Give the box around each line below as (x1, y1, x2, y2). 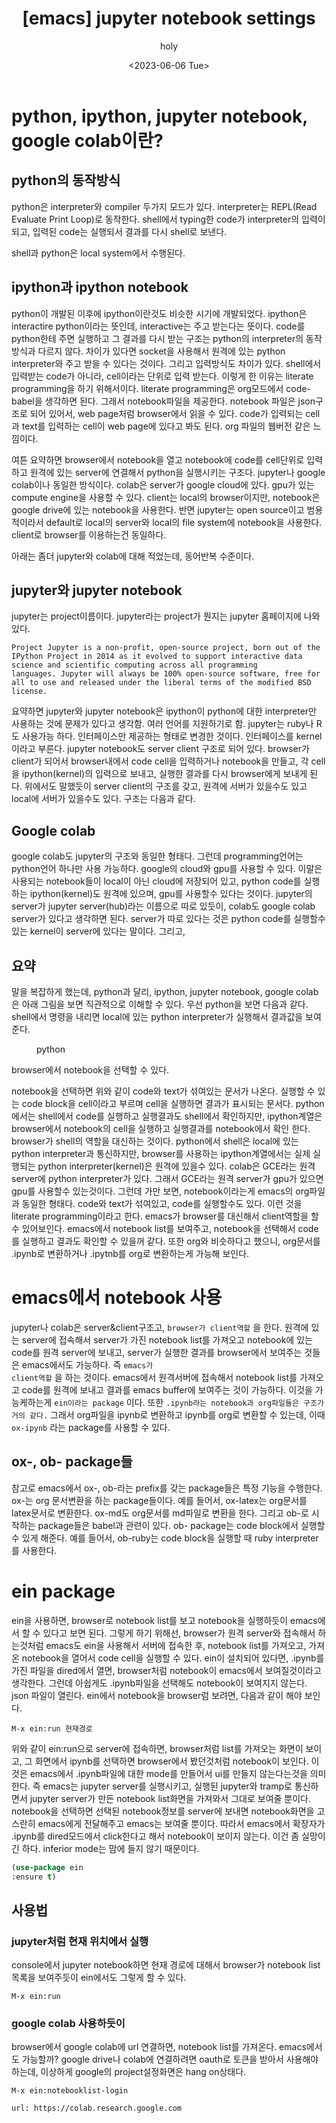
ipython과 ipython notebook (11, 279, 189, 296)
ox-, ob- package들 (11, 1453, 133, 1471)
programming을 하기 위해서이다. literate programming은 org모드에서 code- (11, 382, 311, 394)
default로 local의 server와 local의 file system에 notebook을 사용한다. (45, 516, 323, 528)
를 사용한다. (11, 1544, 58, 1556)
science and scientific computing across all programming (11, 660, 258, 671)
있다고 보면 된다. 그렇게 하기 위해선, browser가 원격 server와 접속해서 (42, 1627, 316, 1639)
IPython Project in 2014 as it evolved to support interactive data (11, 652, 303, 662)
